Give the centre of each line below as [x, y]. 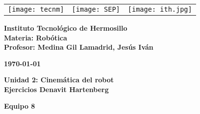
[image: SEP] [96, 9]
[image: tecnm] [36, 9]
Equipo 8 [20, 105]
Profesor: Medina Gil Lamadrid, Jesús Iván [79, 47]
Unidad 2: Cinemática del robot [59, 80]
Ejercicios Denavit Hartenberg [56, 89]
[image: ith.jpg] [160, 9]
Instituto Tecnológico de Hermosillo [66, 28]
